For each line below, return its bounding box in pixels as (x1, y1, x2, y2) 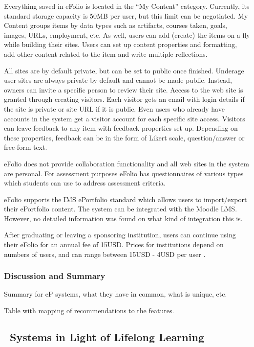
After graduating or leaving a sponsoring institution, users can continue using (4, 230, 236, 240)
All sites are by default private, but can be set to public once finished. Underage (4, 65, 244, 75)
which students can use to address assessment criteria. (4, 178, 166, 188)
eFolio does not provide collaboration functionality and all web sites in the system (4, 158, 249, 168)
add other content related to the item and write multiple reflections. (4, 48, 208, 59)
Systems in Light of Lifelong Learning (10, 329, 204, 345)
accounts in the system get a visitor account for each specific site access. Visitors (4, 113, 245, 123)
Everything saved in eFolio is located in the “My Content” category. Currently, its (4, 1, 250, 11)
